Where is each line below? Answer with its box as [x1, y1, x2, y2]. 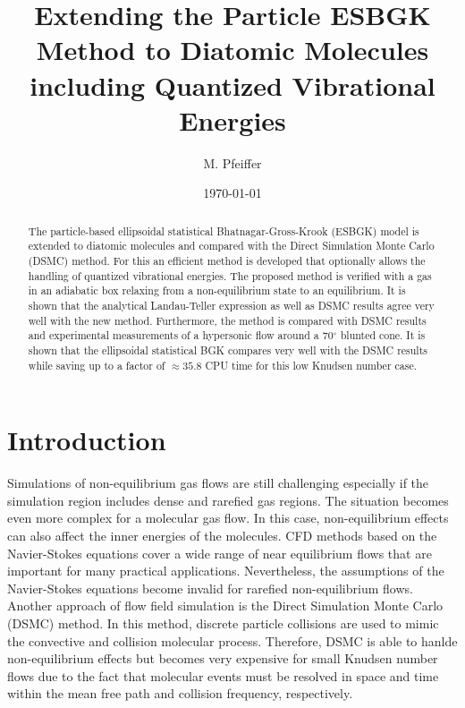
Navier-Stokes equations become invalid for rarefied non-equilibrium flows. [7, 578, 413, 597]
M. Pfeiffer [203, 153, 262, 172]
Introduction [7, 422, 166, 458]
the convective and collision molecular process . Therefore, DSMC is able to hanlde [7, 631, 458, 650]
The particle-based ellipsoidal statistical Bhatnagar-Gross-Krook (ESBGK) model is [28, 223, 419, 238]
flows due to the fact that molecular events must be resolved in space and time [7, 666, 439, 685]
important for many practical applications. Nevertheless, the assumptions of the [7, 561, 444, 580]
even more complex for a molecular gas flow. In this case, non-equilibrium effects [7, 508, 449, 527]
